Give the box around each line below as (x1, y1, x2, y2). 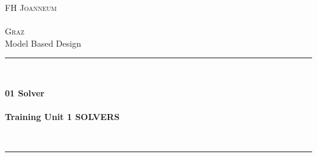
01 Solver (5, 86, 45, 99)
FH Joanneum (5, 1, 57, 13)
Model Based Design (5, 36, 81, 49)
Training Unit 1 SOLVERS (5, 110, 120, 123)
